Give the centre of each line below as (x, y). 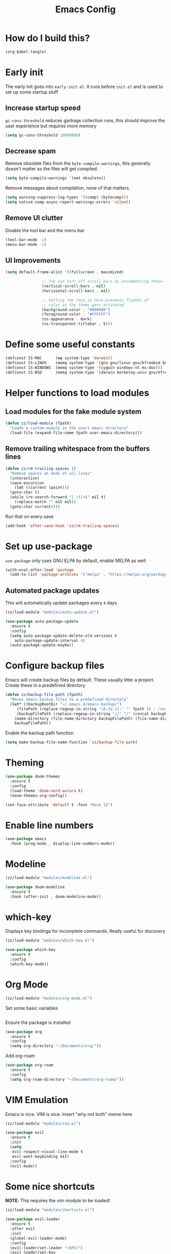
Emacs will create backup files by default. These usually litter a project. (80, 680)
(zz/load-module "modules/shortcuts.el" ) (50, 1210)
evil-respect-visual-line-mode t (47, 1152)
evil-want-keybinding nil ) (41, 1156)
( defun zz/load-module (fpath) (38, 423)
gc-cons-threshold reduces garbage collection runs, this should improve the (85, 120)
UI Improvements (33, 260)
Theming (25, 763)
